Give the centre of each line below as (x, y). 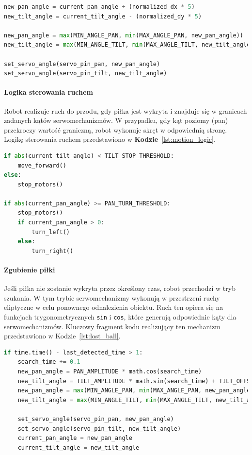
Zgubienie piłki (30, 270)
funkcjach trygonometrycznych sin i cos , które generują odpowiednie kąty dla (120, 317)
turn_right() (53, 251)
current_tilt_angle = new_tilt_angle (79, 447)
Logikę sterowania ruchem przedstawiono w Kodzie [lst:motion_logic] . (110, 139)
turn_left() (51, 232)
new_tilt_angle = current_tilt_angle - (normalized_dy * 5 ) (103, 16)
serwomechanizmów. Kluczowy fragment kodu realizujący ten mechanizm (112, 326)
